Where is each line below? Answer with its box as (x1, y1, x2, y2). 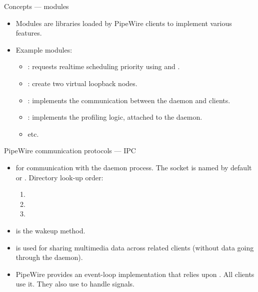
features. (15, 28, 42, 38)
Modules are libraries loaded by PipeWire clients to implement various (15, 18, 232, 28)
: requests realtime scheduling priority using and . (27, 61, 180, 72)
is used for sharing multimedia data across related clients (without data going (15, 242, 254, 252)
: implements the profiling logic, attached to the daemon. (27, 112, 202, 122)
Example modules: (15, 44, 72, 55)
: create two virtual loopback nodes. (27, 78, 137, 88)
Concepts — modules (4, 1, 69, 11)
